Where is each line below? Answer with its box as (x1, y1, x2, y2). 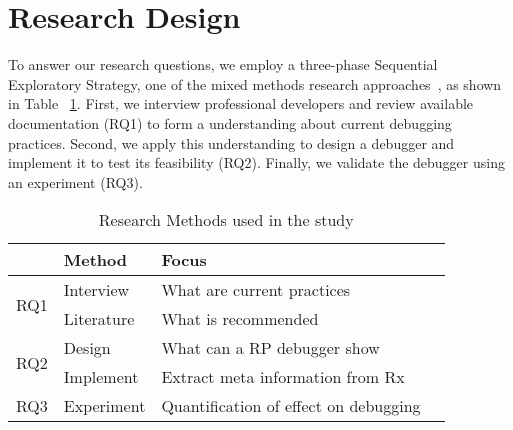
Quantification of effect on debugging (161, 394, 421, 418)
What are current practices (161, 278, 351, 302)
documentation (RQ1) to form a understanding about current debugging (8, 112, 452, 133)
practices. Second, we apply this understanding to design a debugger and (8, 132, 455, 153)
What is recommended (161, 307, 319, 331)
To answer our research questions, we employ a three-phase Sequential (8, 54, 438, 75)
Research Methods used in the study (98, 208, 354, 232)
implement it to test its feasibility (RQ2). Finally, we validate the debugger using (8, 152, 505, 173)
